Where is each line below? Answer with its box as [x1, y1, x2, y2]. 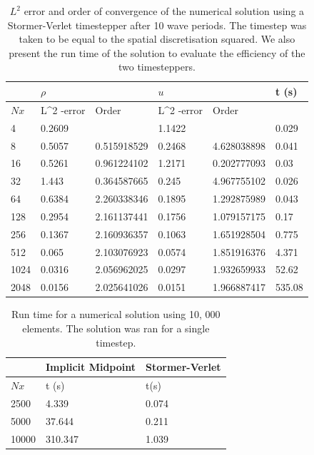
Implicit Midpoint [46, 359, 136, 374]
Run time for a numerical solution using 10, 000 [11, 307, 221, 322]
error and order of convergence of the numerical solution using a [24, 4, 305, 18]
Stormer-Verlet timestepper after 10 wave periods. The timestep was [7, 17, 307, 32]
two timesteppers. [118, 59, 196, 74]
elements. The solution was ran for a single [22, 320, 210, 335]
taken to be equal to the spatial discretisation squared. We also [19, 31, 295, 46]
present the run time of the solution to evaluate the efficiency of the [9, 45, 305, 60]
